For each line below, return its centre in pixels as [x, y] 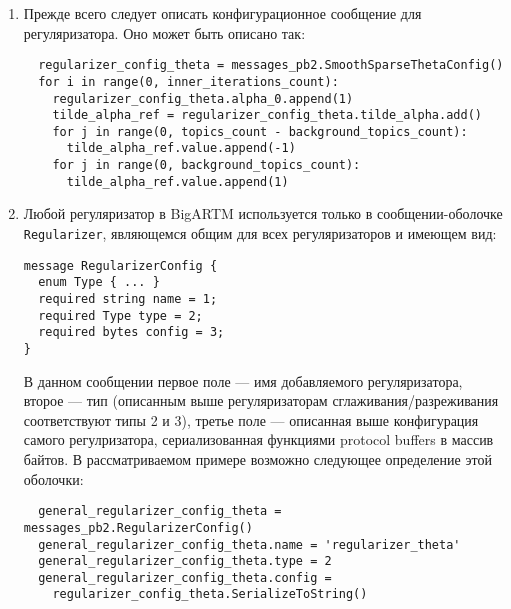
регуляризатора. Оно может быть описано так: [164, 32]
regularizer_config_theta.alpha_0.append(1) [203, 98]
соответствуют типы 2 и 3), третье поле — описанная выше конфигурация [251, 419]
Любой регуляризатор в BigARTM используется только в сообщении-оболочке [263, 213]
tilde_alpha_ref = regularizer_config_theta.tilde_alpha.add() [267, 115]
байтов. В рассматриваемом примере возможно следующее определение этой [257, 459]
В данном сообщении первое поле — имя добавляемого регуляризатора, [243, 380]
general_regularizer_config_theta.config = [185, 577]
